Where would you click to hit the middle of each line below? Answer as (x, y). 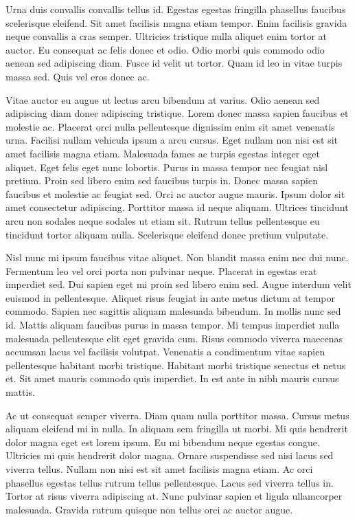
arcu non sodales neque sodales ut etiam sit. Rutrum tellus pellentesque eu (163, 220)
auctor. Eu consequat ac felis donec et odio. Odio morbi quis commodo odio (165, 49)
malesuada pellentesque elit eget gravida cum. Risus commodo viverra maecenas (174, 338)
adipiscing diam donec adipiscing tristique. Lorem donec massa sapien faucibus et (177, 113)
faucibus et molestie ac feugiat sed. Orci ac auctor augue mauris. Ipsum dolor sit (175, 193)
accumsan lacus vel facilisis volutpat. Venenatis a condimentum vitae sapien (165, 352)
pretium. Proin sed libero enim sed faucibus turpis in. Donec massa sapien (162, 180)
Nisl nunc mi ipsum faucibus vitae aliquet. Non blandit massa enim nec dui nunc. (177, 257)
